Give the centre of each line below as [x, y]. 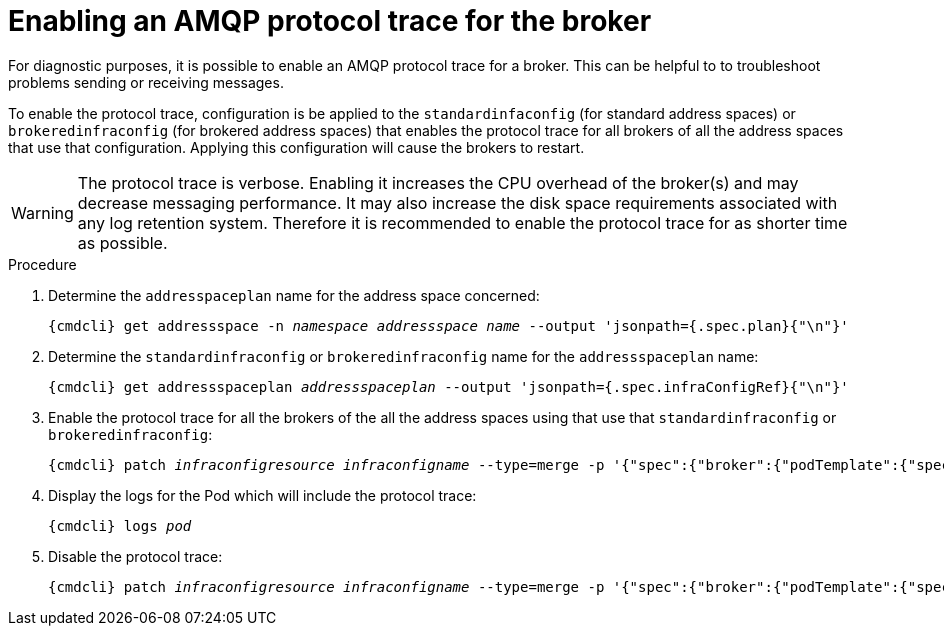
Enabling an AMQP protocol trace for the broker [330, 21]
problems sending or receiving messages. [146, 82]
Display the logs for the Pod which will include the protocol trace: [262, 495]
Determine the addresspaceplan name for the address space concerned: [294, 295]
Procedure [42, 264]
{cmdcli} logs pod [120, 525]
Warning [42, 212]
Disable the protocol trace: [135, 556]
